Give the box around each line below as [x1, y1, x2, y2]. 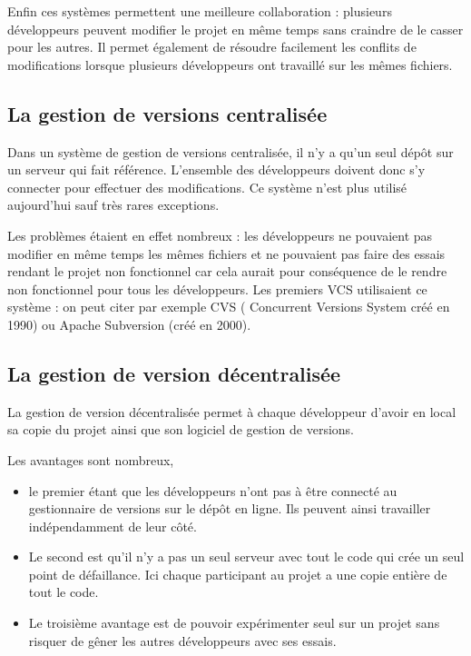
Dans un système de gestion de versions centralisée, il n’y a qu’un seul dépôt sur [7, 142, 454, 161]
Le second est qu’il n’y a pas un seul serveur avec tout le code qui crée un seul [28, 547, 465, 566]
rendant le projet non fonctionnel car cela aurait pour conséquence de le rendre [7, 262, 447, 281]
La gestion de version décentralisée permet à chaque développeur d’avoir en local [7, 402, 456, 421]
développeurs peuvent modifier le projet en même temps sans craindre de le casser [7, 19, 464, 38]
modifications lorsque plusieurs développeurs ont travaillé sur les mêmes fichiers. [7, 55, 453, 74]
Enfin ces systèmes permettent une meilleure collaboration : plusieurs [7, 2, 392, 20]
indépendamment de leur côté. [28, 516, 197, 535]
